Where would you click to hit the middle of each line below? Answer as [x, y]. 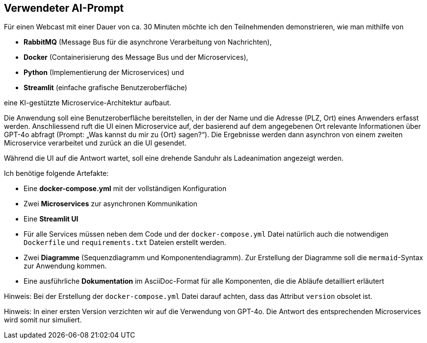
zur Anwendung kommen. [65, 266]
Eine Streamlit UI [51, 219]
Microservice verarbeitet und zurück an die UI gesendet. [95, 143]
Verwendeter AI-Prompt [64, 8]
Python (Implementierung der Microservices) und [104, 73]
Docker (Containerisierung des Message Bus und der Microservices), [136, 57]
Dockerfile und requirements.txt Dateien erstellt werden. [125, 243]
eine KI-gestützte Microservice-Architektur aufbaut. [88, 103]
